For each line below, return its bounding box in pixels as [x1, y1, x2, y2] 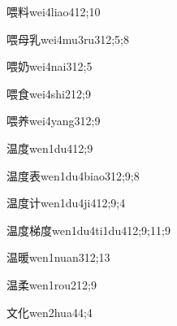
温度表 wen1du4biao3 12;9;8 [6, 167, 140, 184]
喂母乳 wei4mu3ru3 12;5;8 [6, 30, 129, 47]
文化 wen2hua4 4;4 [6, 303, 93, 320]
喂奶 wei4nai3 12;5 [6, 58, 93, 75]
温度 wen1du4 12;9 [6, 139, 93, 156]
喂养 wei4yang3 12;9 [6, 112, 101, 129]
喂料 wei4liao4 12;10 [6, 3, 101, 20]
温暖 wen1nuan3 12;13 [6, 249, 110, 266]
